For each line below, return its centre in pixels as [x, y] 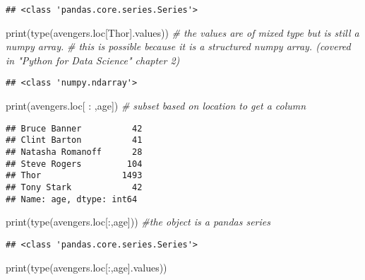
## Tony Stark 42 [74, 187]
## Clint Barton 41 [74, 140]
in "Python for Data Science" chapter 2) [93, 60]
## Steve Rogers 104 [74, 164]
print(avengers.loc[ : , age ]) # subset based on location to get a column [156, 106]
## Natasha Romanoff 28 [74, 152]
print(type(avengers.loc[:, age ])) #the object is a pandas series [138, 222]
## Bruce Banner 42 [74, 128]
